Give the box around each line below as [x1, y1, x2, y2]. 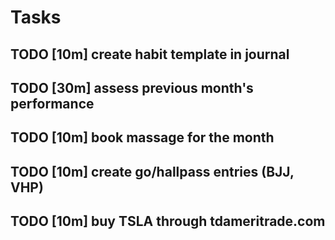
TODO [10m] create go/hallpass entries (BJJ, [10, 163, 295, 180]
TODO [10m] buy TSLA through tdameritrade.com [10, 213, 326, 230]
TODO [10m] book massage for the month [10, 129, 275, 146]
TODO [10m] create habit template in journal [10, 46, 290, 63]
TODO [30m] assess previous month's [10, 79, 254, 96]
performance [10, 95, 95, 112]
